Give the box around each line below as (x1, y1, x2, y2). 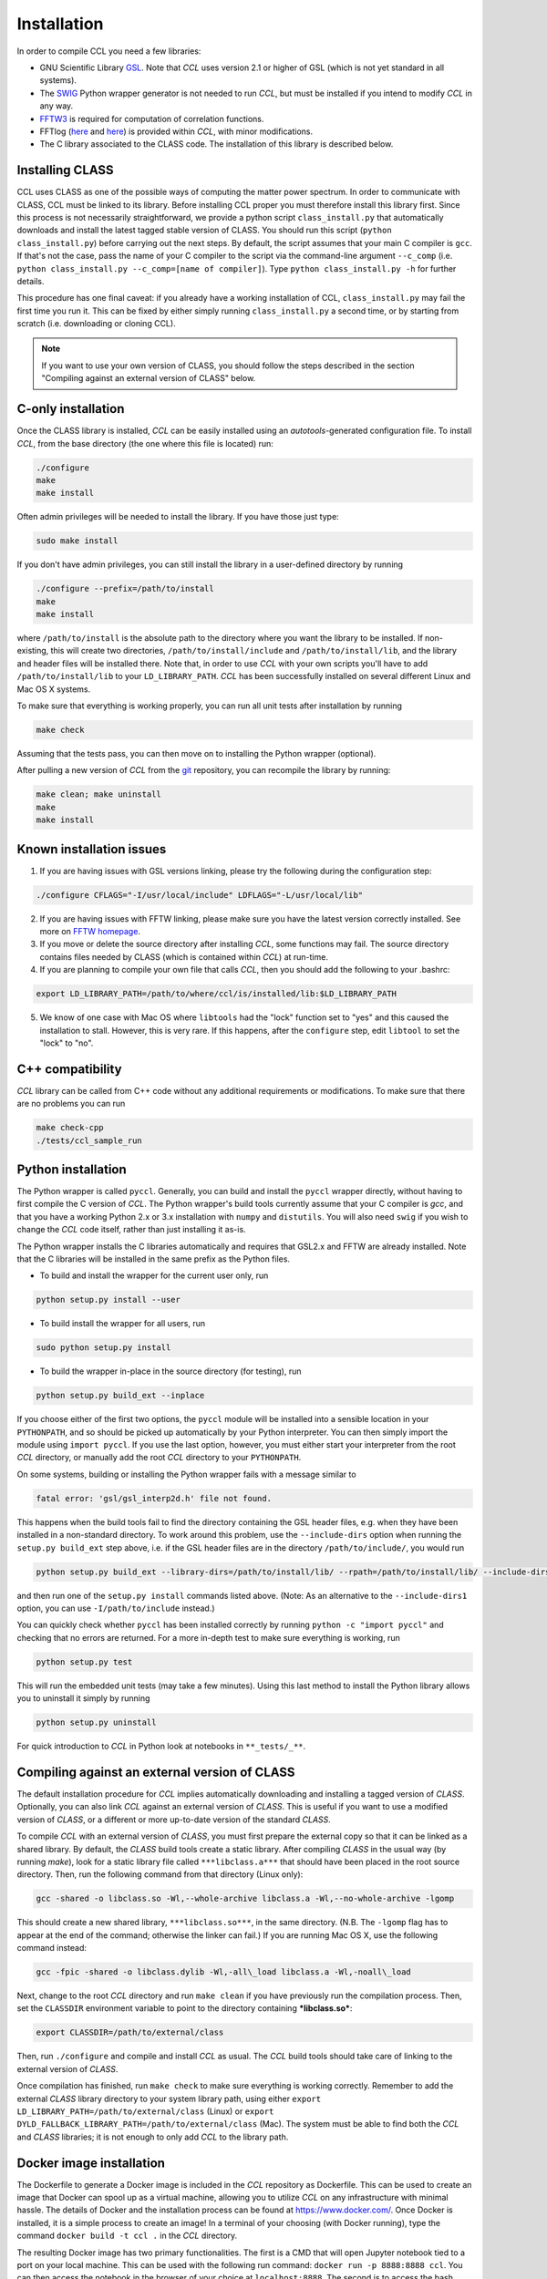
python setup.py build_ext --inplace (36, 1390, 205, 1401)
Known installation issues (16, 841, 167, 857)
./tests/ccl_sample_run (36, 1135, 143, 1146)
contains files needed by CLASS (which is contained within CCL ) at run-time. (39, 951, 328, 962)
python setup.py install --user (36, 1294, 181, 1305)
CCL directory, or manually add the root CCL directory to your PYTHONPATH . (16, 1452, 302, 1463)
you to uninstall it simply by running (16, 1693, 150, 1704)
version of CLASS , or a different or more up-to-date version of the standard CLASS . (16, 1814, 332, 1825)
